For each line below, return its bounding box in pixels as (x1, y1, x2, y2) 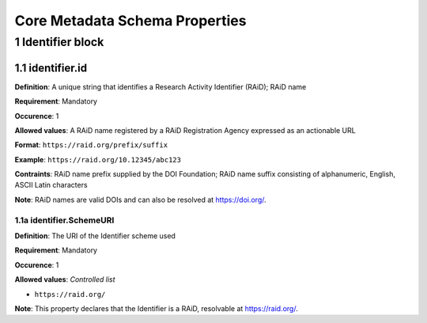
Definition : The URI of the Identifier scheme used (14, 230, 176, 241)
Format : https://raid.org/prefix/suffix (14, 140, 168, 150)
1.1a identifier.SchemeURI (14, 215, 115, 226)
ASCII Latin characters (14, 180, 88, 190)
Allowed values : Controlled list (14, 275, 115, 284)
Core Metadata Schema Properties (14, 12, 247, 29)
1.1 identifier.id (14, 61, 88, 74)
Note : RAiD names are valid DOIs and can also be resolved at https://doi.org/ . (14, 195, 266, 204)
